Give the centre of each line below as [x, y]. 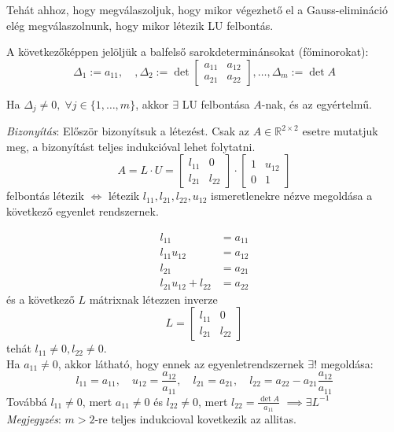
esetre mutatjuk [340, 131]
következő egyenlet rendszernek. [83, 211]
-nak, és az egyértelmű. [317, 103]
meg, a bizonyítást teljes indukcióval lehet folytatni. [131, 146]
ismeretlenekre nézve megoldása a [292, 196]
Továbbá [27, 401]
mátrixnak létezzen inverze [153, 299]
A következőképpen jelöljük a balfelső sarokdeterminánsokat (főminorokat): [188, 52]
